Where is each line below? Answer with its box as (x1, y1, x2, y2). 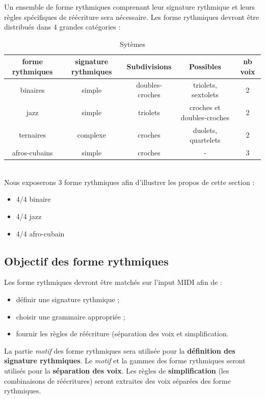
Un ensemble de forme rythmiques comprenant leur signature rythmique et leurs (4, 2, 255, 12)
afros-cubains (12, 147, 53, 158)
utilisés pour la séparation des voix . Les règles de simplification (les (4, 365, 229, 376)
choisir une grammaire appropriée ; (16, 311, 125, 322)
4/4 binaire (16, 194, 51, 204)
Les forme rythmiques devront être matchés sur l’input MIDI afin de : (4, 277, 222, 287)
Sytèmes (119, 38, 146, 49)
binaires (20, 84, 45, 95)
